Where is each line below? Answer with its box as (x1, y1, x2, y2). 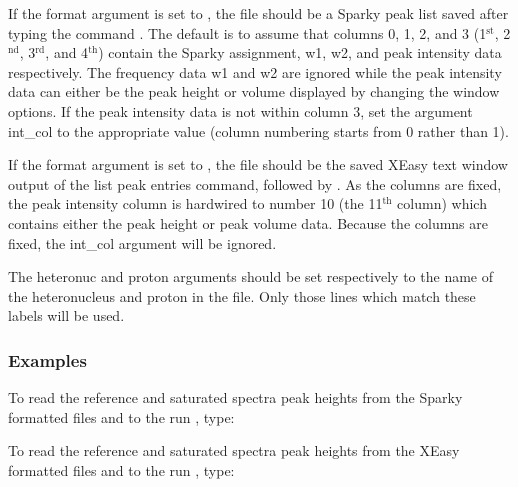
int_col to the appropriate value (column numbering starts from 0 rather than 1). (8, 120, 509, 141)
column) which (397, 193, 487, 214)
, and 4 (45, 42, 89, 63)
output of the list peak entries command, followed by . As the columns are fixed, (8, 173, 502, 194)
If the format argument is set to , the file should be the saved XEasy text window (8, 154, 508, 175)
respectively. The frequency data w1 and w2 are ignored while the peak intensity (8, 61, 502, 82)
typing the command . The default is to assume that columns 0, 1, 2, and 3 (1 (8, 22, 487, 43)
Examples (8, 347, 87, 372)
